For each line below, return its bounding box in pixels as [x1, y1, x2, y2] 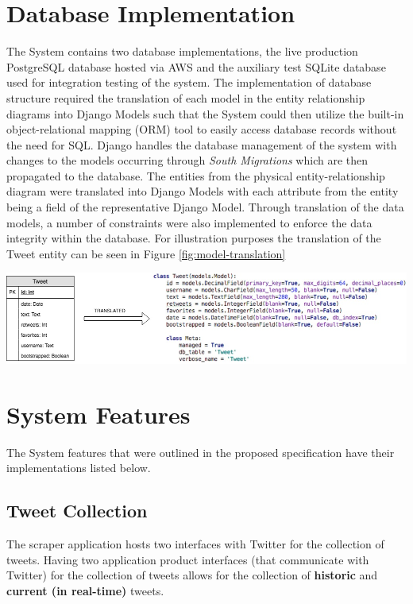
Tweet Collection [6, 498, 148, 523]
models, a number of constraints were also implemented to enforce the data [6, 214, 372, 230]
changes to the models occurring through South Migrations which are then [6, 152, 369, 168]
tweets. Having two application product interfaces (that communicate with [6, 551, 369, 567]
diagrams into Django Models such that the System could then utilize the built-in [6, 105, 404, 122]
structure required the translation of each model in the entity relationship [6, 89, 365, 106]
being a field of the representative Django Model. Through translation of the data [6, 199, 404, 215]
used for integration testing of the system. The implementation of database [6, 74, 372, 91]
